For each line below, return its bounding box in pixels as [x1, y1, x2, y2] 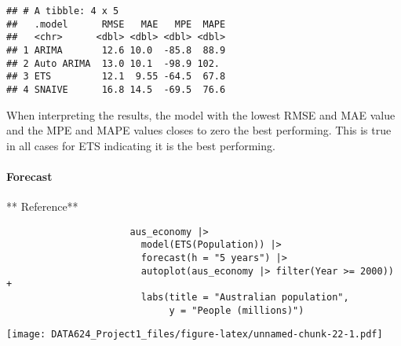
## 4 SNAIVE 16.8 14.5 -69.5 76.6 [6, 83, 226, 95]
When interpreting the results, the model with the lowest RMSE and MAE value [6, 106, 396, 123]
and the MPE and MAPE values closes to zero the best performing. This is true [6, 122, 392, 138]
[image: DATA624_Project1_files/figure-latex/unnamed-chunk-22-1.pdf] [6, 329, 383, 340]
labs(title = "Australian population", [140, 292, 349, 304]
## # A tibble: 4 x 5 [6, 6, 119, 17]
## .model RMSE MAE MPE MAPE [6, 18, 226, 30]
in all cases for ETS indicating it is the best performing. [6, 137, 275, 153]
